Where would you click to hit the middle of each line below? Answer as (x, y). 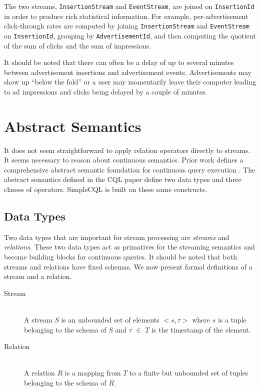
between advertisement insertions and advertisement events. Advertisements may (128, 72)
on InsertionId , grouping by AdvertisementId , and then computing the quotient (130, 35)
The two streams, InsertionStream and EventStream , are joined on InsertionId (129, 6)
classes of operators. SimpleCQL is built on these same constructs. (106, 189)
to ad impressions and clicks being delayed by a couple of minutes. (106, 91)
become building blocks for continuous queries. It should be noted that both (120, 257)
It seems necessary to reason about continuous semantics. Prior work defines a (124, 160)
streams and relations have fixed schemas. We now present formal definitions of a (128, 266)
